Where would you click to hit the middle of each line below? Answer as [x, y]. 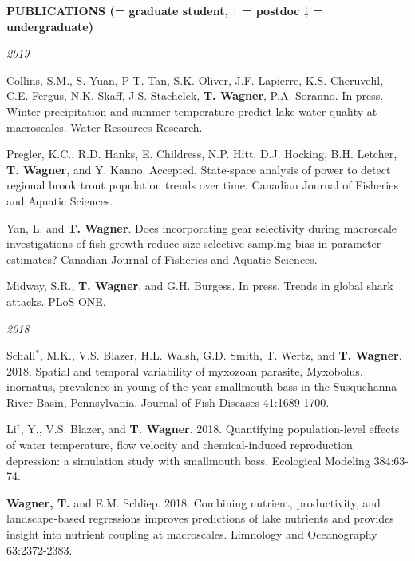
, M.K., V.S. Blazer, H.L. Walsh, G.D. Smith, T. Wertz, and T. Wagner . [221, 355]
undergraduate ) [50, 26]
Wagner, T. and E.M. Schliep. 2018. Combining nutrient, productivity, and [194, 502]
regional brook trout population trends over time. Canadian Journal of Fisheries [202, 185]
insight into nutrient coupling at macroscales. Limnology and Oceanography [192, 534]
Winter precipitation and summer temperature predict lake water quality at [192, 111]
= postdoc [271, 10]
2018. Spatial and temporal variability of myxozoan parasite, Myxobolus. [185, 370]
